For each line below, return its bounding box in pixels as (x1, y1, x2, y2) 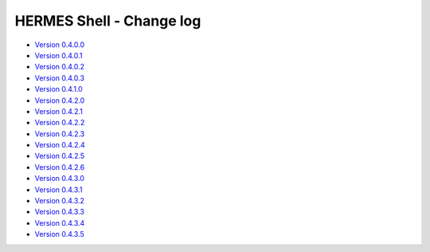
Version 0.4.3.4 (34, 218, 85, 227)
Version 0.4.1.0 (34, 85, 83, 94)
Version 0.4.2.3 (34, 128, 85, 139)
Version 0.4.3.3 (34, 207, 85, 217)
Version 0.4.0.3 (34, 73, 85, 83)
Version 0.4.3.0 (34, 174, 85, 183)
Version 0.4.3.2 (34, 196, 85, 206)
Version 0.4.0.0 (34, 40, 85, 49)
